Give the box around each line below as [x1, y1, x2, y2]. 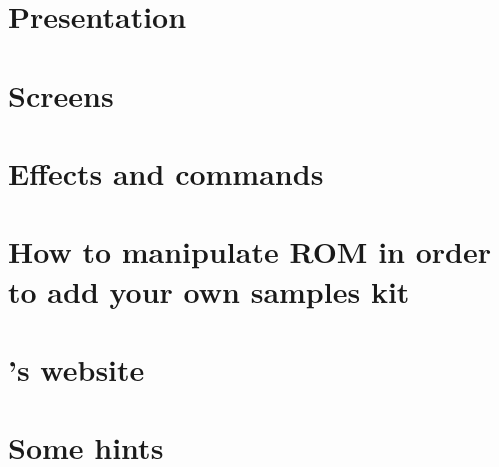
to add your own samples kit [8, 270, 410, 311]
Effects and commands [8, 152, 324, 193]
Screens [8, 74, 114, 115]
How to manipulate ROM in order [8, 231, 492, 272]
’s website [8, 348, 145, 389]
